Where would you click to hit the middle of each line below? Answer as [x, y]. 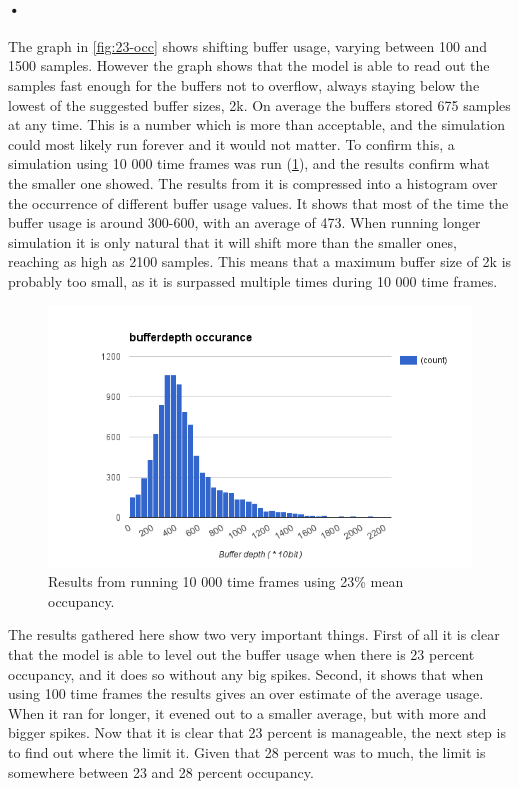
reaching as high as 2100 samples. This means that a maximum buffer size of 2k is [260, 261]
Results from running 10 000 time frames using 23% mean [226, 581]
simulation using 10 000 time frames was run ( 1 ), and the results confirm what [249, 163]
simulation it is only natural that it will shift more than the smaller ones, [232, 241]
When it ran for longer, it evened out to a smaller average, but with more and [247, 712]
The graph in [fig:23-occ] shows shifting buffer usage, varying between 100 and [248, 45]
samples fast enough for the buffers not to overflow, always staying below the [244, 84]
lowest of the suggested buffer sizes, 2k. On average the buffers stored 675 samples [259, 104]
